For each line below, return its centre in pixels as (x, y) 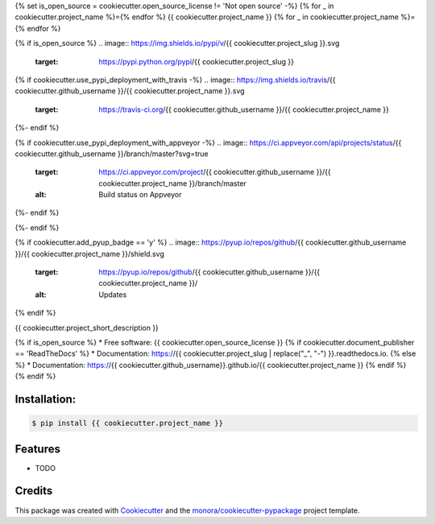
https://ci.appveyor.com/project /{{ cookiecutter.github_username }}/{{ (215, 172)
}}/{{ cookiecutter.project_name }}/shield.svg (90, 254)
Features (37, 449)
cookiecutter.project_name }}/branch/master (173, 183)
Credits (34, 491)
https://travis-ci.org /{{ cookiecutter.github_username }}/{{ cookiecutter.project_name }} (244, 109)
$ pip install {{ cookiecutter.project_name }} (127, 423)
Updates (113, 295)
